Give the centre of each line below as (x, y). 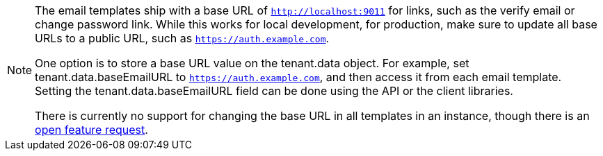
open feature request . (91, 130)
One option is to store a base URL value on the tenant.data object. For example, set (252, 63)
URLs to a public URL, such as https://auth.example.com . (182, 38)
